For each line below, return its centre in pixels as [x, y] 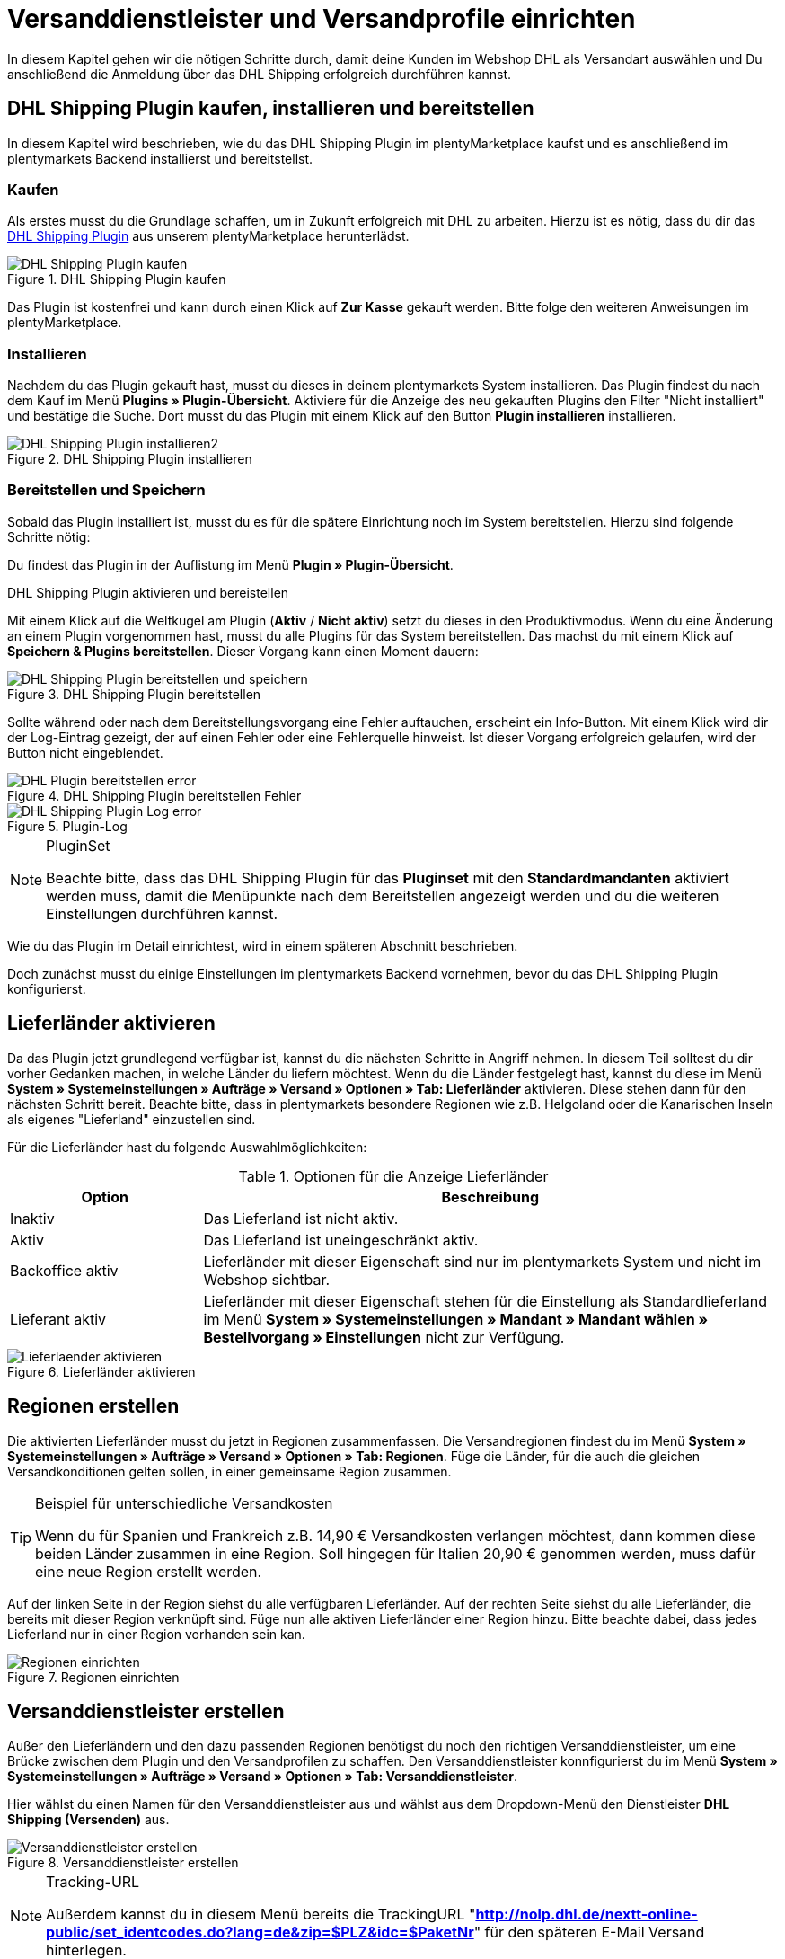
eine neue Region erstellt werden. [149, 1571]
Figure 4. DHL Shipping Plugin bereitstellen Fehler [154, 795]
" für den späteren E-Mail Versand [589, 1932]
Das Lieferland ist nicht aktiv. [301, 1218]
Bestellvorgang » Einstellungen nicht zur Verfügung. [384, 1337]
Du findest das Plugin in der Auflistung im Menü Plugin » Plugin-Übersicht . [230, 564]
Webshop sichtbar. [267, 1279]
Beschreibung [490, 1197]
